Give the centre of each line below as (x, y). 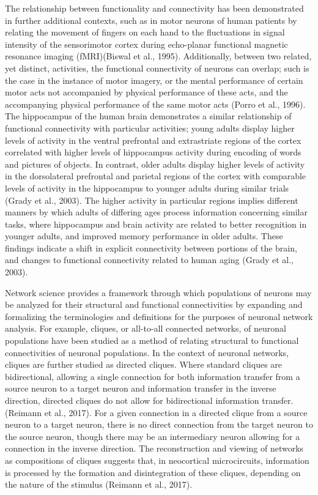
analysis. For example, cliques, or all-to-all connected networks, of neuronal (146, 328)
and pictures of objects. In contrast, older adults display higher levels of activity (155, 164)
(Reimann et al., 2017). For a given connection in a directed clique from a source (156, 412)
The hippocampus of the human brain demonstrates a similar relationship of (148, 116)
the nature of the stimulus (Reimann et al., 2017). (99, 484)
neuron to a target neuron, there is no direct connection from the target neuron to (159, 424)
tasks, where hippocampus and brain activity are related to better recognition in (156, 224)
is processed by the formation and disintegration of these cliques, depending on (153, 472)
